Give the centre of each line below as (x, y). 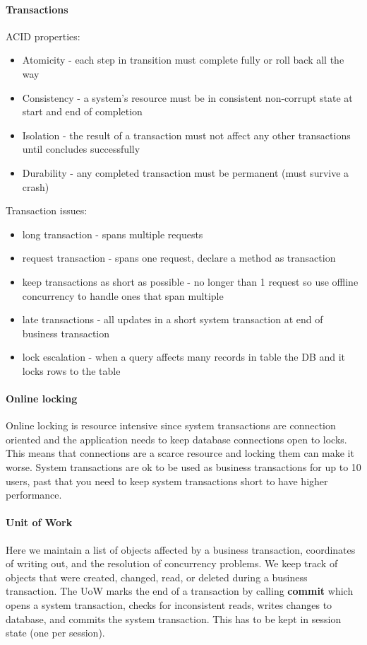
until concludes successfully (81, 149)
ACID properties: (43, 36)
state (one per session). (55, 633)
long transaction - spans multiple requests (113, 234)
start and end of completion (82, 111)
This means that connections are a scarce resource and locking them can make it (180, 453)
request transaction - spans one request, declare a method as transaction (179, 258)
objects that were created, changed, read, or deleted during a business (157, 577)
